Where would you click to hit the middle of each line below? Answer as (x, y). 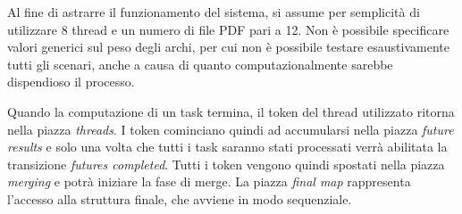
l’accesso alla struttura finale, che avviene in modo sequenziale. (180, 198)
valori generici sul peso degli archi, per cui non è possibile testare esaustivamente (228, 47)
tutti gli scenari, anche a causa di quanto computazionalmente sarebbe (200, 64)
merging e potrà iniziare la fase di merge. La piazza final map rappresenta (209, 181)
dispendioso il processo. (71, 82)
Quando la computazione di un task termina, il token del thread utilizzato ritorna (231, 111)
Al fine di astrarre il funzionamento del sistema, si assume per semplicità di (214, 12)
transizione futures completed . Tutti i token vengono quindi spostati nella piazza (226, 164)
